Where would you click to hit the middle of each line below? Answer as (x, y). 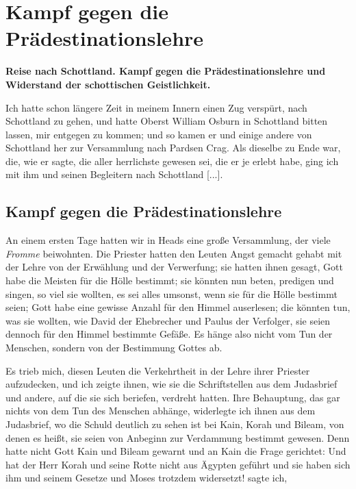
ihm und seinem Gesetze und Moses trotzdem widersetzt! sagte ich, (147, 478)
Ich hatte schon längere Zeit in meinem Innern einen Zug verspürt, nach (156, 107)
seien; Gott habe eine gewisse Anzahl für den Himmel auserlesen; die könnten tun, (178, 307)
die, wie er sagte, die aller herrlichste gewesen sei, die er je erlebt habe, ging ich (172, 161)
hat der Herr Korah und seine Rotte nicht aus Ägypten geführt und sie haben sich (178, 464)
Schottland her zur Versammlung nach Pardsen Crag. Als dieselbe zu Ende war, (173, 148)
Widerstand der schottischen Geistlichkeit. (108, 84)
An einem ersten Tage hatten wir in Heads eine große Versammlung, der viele (168, 240)
